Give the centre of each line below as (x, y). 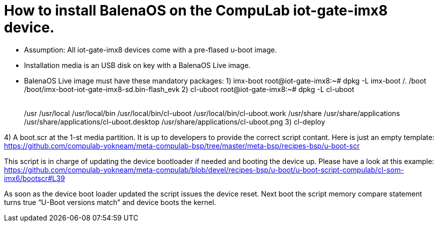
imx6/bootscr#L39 (35, 178)
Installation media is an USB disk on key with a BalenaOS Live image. (137, 65)
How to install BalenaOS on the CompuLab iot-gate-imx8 (196, 10)
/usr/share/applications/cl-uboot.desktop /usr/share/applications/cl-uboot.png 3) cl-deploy (175, 121)
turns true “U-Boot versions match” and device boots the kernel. (110, 202)
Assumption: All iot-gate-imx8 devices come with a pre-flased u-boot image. (150, 49)
